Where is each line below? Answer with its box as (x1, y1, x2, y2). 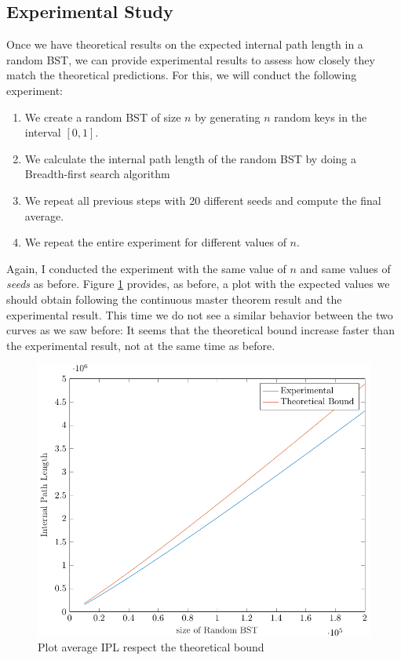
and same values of (300, 260, 391, 276)
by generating (195, 108, 261, 125)
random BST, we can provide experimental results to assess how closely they (6, 51, 375, 67)
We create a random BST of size (24, 108, 181, 125)
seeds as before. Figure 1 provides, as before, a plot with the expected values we (6, 275, 390, 292)
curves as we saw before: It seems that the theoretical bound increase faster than (6, 322, 395, 338)
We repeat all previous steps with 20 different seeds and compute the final (24, 191, 381, 208)
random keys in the (274, 108, 367, 125)
